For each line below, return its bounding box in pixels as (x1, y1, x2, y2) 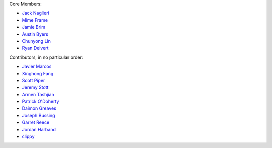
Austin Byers (22, 31, 49, 37)
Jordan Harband (22, 126, 56, 132)
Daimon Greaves (22, 105, 56, 111)
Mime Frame (22, 17, 48, 23)
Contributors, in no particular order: (9, 54, 83, 60)
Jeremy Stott (22, 84, 49, 90)
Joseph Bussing (22, 112, 55, 118)
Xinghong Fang (22, 70, 54, 76)
